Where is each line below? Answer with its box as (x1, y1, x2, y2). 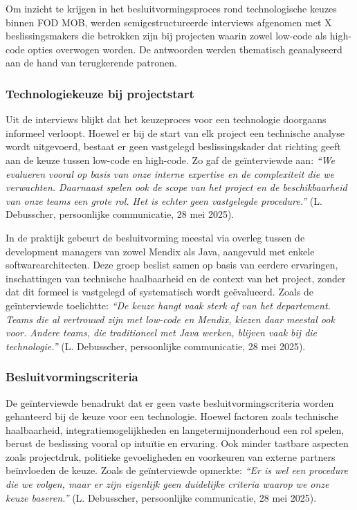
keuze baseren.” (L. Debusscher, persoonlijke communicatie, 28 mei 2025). (6, 490, 317, 504)
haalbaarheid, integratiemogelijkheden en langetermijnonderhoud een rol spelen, (6, 422, 345, 437)
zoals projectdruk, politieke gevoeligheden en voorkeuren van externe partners (6, 449, 336, 464)
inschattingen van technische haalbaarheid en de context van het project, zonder (6, 271, 346, 285)
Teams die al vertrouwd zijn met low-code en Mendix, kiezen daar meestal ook (6, 311, 335, 326)
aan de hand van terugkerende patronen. (6, 55, 177, 70)
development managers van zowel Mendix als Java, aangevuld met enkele (6, 244, 315, 258)
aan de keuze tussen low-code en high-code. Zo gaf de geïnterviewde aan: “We (6, 152, 335, 167)
